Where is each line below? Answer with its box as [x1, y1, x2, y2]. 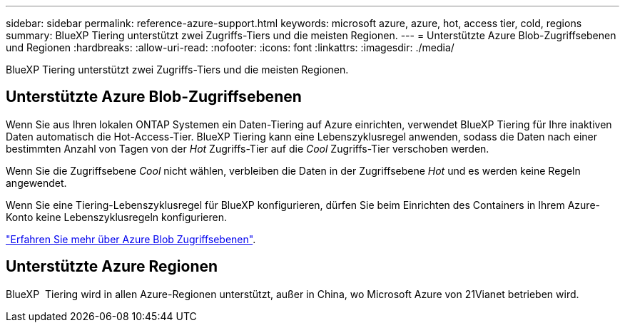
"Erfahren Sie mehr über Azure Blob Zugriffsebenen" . [6, 232, 256, 245]
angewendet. [6, 176, 67, 189]
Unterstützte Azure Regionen [6, 257, 218, 276]
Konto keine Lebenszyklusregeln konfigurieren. [6, 210, 227, 223]
